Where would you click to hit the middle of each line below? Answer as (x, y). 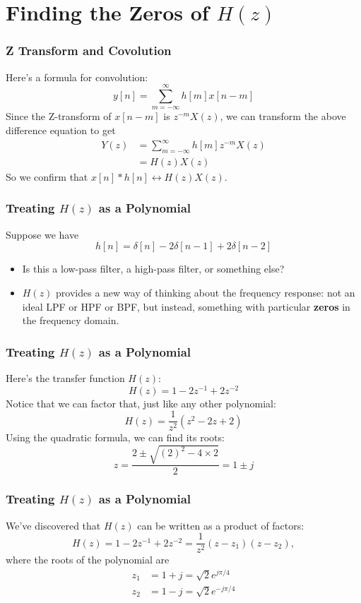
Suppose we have (42, 234)
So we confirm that (47, 176)
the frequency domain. (71, 320)
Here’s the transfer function (65, 377)
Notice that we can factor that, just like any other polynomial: (141, 403)
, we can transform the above (283, 116)
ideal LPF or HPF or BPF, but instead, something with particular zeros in (186, 306)
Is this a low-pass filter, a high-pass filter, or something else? (153, 269)
